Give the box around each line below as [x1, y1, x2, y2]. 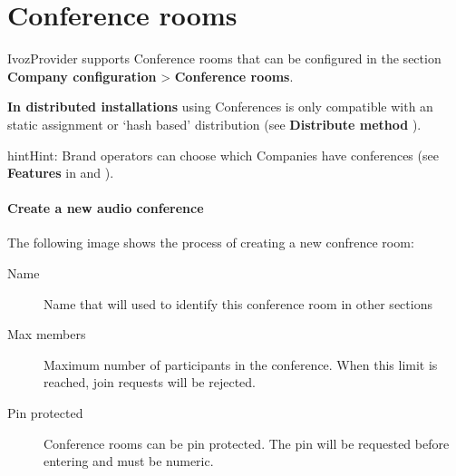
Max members [7, 325, 86, 344]
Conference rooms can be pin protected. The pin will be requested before [44, 433, 450, 452]
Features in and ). [7, 163, 114, 182]
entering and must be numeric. [44, 452, 214, 471]
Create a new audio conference [7, 199, 204, 218]
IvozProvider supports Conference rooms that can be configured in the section [7, 49, 441, 68]
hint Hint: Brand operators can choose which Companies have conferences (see [7, 145, 439, 164]
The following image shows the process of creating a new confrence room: [7, 233, 414, 252]
